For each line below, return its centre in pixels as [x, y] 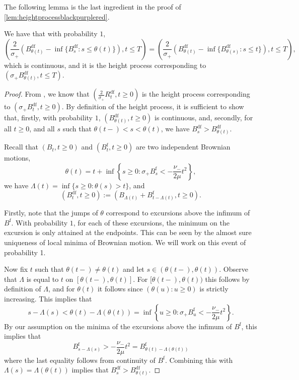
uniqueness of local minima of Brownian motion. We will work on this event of [125, 242]
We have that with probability [51, 33]
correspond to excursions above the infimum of [178, 213]
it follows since [120, 289]
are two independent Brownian [183, 147]
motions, [17, 158]
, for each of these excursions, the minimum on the [152, 222]
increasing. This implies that [48, 299]
